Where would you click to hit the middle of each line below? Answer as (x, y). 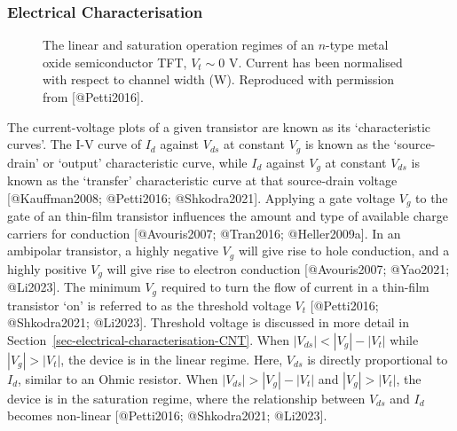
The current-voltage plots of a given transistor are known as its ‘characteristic (219, 126)
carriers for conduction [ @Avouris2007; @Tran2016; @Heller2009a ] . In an (204, 233)
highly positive (47, 268)
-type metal (357, 45)
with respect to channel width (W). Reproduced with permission (219, 79)
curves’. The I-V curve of (75, 144)
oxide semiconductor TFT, (115, 62)
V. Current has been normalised (315, 62)
